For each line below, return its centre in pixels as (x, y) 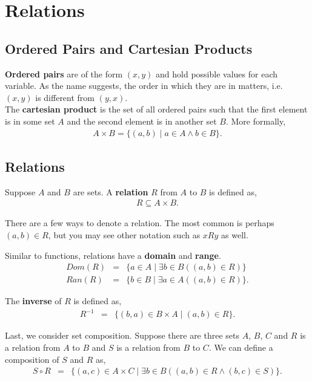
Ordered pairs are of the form (64, 73)
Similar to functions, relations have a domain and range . (113, 255)
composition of (32, 359)
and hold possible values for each (217, 73)
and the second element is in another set (142, 121)
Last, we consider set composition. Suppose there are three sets (122, 335)
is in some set (30, 121)
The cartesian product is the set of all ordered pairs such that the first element (156, 109)
